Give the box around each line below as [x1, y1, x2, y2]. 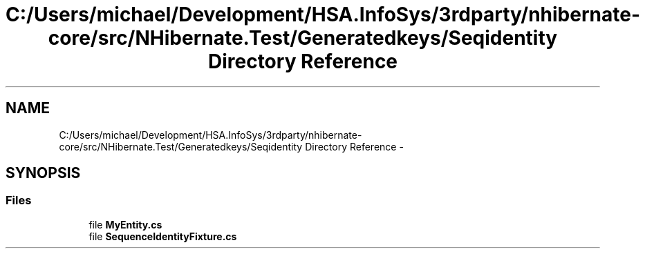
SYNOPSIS [6, 164, 81, 182]
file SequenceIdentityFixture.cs [88, 230, 237, 242]
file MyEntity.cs [88, 218, 162, 231]
